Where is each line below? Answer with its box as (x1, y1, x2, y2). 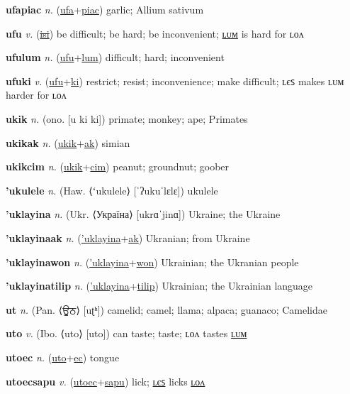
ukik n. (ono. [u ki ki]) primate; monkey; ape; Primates (6, 111, 248, 126)
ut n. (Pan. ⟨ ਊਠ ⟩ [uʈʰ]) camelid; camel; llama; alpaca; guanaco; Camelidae (6, 302, 327, 317)
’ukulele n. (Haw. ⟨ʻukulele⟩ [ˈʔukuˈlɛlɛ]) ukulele (6, 182, 218, 197)
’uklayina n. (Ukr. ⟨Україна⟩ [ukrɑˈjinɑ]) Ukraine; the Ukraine (6, 207, 281, 221)
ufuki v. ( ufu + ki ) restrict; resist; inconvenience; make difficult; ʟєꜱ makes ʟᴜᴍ (6, 73, 344, 88)
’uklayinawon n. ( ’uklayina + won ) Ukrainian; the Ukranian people (6, 254, 299, 269)
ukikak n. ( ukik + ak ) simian (6, 135, 130, 150)
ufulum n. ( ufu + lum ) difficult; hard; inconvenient (6, 50, 225, 65)
